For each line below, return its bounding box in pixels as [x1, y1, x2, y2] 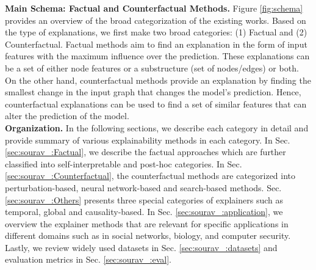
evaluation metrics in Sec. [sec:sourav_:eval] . [5, 253, 171, 266]
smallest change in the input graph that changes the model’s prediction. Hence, [5, 86, 301, 98]
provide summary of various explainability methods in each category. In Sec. [5, 133, 290, 146]
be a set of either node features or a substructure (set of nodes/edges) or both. [5, 61, 299, 74]
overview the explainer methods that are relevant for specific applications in [5, 217, 289, 230]
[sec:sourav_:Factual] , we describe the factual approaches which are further [5, 145, 286, 158]
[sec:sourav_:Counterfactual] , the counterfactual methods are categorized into [5, 169, 296, 182]
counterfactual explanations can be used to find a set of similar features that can [5, 97, 307, 110]
